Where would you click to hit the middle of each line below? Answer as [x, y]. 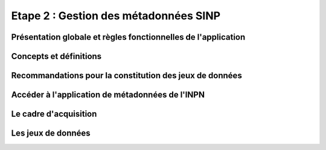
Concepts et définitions [56, 56]
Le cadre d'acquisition [54, 114]
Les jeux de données [51, 133]
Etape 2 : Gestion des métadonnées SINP [116, 16]
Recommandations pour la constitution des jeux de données [127, 76]
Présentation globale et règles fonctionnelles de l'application [128, 37]
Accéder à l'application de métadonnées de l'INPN [108, 95]
